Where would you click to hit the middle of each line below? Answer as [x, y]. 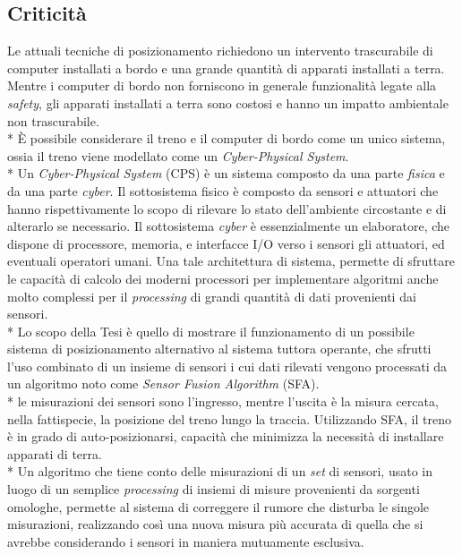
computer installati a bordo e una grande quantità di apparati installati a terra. [226, 68]
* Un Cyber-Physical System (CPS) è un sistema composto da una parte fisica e [226, 173]
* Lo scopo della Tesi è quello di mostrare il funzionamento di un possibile [211, 331]
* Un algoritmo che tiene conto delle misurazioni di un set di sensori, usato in [220, 471]
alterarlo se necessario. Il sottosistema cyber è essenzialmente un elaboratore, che [229, 226]
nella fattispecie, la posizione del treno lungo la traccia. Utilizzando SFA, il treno [229, 418]
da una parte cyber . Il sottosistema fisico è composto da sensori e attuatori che [223, 190]
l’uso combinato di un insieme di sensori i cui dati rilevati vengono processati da [227, 366]
